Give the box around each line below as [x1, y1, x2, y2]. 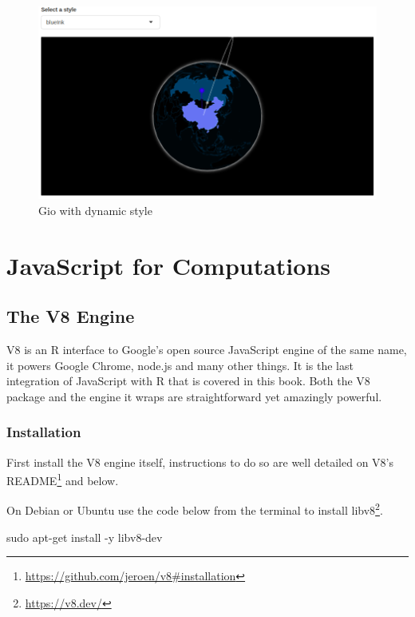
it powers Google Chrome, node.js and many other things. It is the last [6, 356, 354, 373]
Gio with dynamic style [38, 201, 152, 218]
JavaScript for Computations [6, 249, 331, 281]
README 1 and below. [6, 470, 119, 488]
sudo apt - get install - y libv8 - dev [6, 528, 163, 545]
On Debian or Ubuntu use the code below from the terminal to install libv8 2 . [6, 500, 383, 519]
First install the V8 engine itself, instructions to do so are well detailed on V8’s [6, 453, 394, 470]
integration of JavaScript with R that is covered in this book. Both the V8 [6, 372, 370, 389]
